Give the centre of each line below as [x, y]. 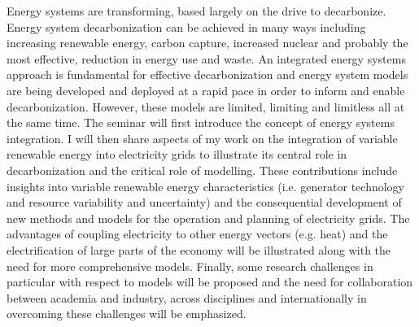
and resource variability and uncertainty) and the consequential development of [204, 202]
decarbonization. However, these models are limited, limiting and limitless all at [206, 106]
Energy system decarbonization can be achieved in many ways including [186, 26]
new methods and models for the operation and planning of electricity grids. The [208, 218]
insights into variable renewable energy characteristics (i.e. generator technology [206, 186]
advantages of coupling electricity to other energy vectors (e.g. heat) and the [197, 234]
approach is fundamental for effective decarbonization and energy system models [207, 74]
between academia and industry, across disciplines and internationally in [187, 297]
